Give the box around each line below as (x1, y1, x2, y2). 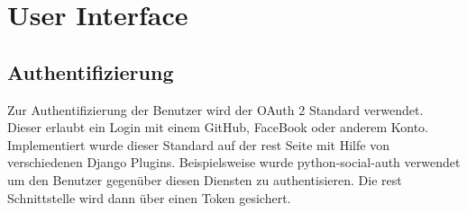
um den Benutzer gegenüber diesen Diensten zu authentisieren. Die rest (7, 170, 402, 189)
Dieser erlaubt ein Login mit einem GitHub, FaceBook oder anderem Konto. (7, 118, 428, 137)
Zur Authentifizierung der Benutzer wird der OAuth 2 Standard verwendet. (7, 100, 424, 119)
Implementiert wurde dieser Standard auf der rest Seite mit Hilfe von (7, 135, 389, 154)
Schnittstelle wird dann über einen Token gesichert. (7, 188, 291, 207)
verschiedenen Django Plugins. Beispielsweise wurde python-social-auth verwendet (7, 153, 461, 172)
